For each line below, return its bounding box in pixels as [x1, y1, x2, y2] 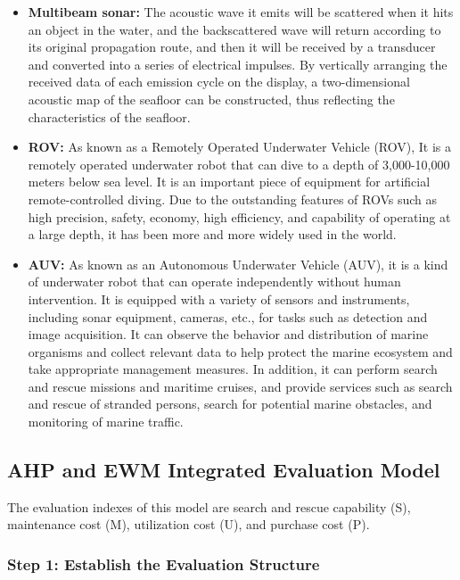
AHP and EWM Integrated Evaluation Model [7, 456, 440, 484]
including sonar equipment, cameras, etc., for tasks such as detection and [28, 307, 428, 326]
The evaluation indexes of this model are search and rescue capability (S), [7, 497, 411, 516]
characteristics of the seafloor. [28, 107, 191, 126]
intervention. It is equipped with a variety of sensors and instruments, [28, 289, 410, 308]
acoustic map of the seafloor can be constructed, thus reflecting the [28, 89, 395, 108]
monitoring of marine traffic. [28, 412, 184, 431]
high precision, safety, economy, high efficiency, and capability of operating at [28, 207, 451, 226]
